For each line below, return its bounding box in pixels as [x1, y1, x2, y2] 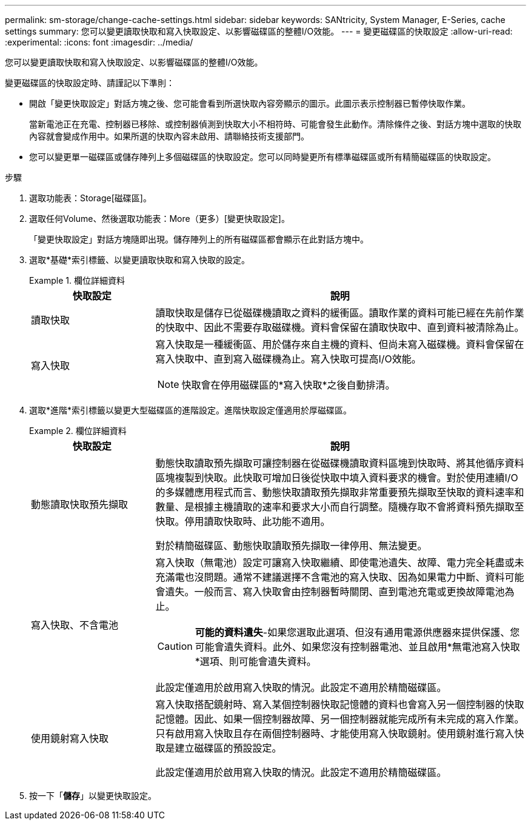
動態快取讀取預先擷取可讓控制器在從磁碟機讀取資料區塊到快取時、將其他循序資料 [155, 457, 524, 469]
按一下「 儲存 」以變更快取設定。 [29, 790, 156, 801]
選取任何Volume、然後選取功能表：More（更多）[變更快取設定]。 [29, 213, 290, 224]
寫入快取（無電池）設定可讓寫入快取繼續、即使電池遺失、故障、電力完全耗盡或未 [155, 556, 524, 569]
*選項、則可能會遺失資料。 [195, 655, 316, 667]
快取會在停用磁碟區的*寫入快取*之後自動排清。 [181, 379, 395, 391]
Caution [157, 640, 193, 652]
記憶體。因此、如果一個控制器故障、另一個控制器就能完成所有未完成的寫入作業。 [155, 713, 524, 725]
